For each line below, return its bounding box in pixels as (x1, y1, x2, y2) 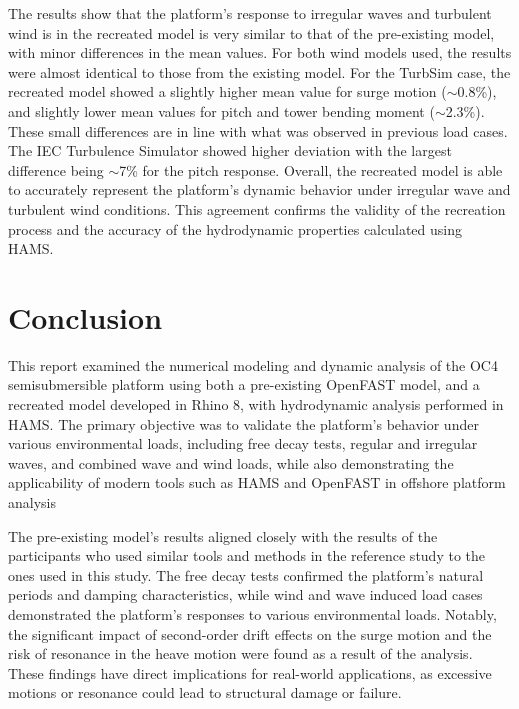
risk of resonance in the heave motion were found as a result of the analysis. (8, 643, 473, 664)
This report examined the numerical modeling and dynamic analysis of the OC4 (8, 354, 498, 375)
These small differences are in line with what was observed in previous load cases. (8, 120, 508, 141)
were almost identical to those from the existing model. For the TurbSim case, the (8, 61, 511, 82)
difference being (8, 159, 104, 180)
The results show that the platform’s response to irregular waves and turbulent (8, 3, 492, 23)
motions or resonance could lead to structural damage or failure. (8, 682, 402, 703)
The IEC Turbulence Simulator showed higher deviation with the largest (8, 140, 452, 161)
